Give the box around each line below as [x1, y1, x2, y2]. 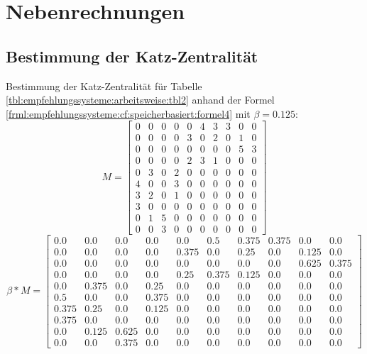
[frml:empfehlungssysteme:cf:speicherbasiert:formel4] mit [6, 106, 251, 121]
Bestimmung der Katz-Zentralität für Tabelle [6, 78, 202, 93]
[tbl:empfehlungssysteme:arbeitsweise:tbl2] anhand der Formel [6, 92, 275, 107]
